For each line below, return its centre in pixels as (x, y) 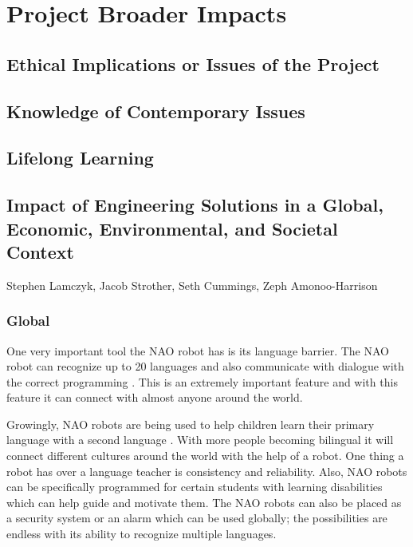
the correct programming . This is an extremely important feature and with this (202, 381)
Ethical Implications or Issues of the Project (193, 63)
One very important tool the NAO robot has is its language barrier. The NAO (198, 350)
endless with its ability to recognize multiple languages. (142, 534)
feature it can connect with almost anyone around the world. (155, 397)
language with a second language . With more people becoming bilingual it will (200, 440)
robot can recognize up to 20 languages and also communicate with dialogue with (205, 366)
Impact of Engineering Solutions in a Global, (195, 205)
